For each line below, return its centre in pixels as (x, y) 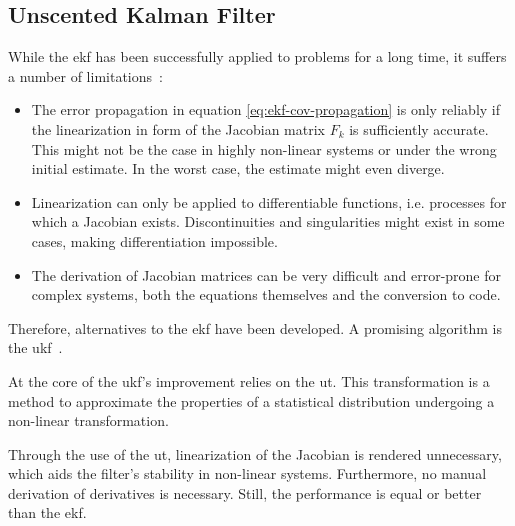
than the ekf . (47, 512)
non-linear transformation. (88, 420)
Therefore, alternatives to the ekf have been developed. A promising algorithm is (255, 327)
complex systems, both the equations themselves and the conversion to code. (266, 294)
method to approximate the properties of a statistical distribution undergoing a (251, 400)
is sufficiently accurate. (419, 128)
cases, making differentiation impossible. (154, 240)
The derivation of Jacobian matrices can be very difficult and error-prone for (266, 274)
